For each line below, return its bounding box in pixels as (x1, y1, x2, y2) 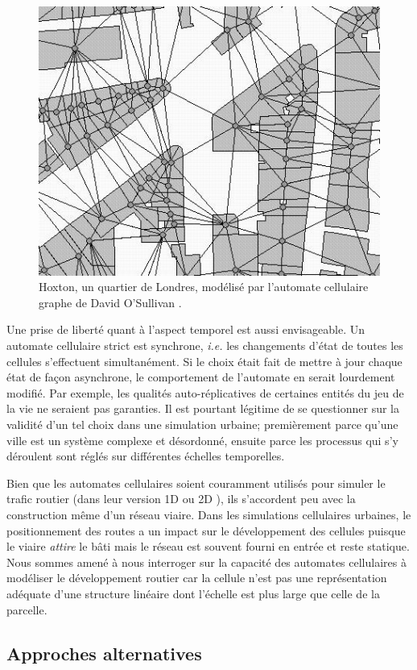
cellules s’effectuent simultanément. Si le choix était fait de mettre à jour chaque (6, 352, 403, 369)
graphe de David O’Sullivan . (39, 293, 182, 310)
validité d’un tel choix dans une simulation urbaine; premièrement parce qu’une (6, 416, 398, 433)
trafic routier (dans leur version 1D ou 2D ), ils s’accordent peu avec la (6, 490, 356, 507)
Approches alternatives (6, 640, 202, 665)
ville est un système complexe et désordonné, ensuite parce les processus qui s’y (6, 431, 398, 448)
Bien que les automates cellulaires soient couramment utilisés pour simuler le (6, 474, 386, 491)
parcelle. (6, 601, 47, 618)
